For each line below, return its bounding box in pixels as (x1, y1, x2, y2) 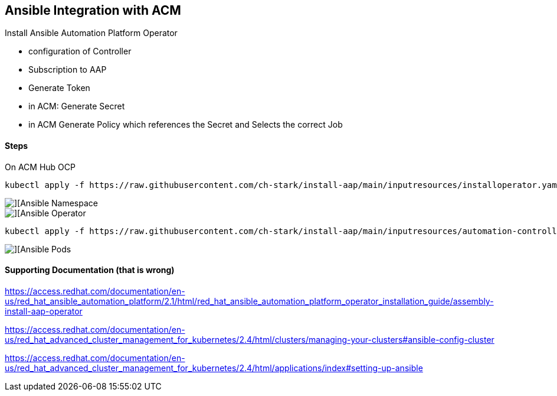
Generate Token (28, 83, 90, 93)
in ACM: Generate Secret (28, 101, 125, 112)
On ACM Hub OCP (5, 161, 76, 172)
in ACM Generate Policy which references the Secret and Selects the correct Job (28, 119, 343, 130)
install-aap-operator (5, 306, 83, 316)
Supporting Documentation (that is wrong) (5, 265, 175, 275)
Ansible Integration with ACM (5, 3, 181, 18)
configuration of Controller (28, 46, 132, 57)
